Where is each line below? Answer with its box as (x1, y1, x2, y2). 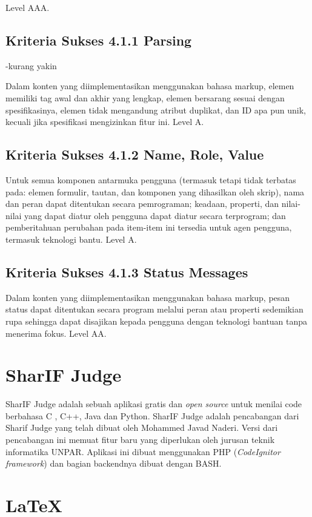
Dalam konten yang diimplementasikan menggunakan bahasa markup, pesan (5, 291, 290, 303)
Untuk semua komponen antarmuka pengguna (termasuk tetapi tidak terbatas (5, 173, 296, 186)
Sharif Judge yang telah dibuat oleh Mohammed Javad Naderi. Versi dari (5, 421, 278, 434)
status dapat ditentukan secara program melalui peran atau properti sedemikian (5, 303, 304, 316)
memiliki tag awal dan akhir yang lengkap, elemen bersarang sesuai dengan (5, 91, 285, 104)
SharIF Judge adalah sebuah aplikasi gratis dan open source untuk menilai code (5, 397, 302, 410)
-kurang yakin (5, 59, 57, 72)
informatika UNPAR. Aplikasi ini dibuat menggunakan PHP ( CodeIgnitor (5, 445, 280, 458)
